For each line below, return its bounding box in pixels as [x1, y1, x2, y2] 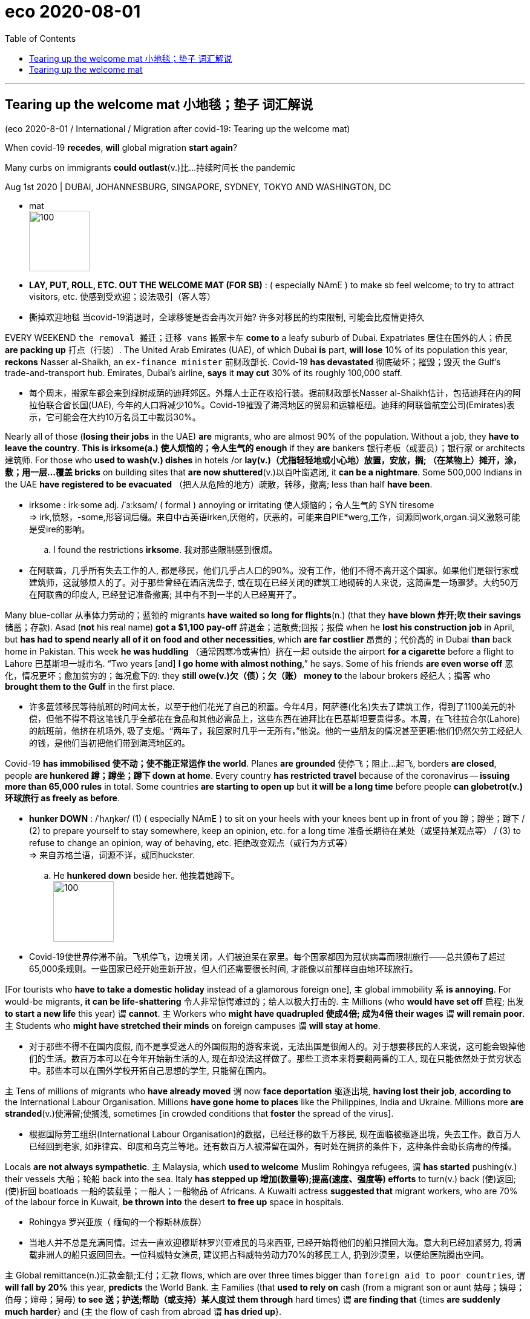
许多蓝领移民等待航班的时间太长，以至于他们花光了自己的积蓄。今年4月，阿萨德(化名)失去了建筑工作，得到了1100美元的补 [29, 701, 516, 712]
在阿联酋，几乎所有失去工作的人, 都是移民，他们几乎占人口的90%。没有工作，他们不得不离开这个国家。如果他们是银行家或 [29, 564, 519, 575]
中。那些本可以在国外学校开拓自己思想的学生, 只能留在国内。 [29, 1065, 271, 1076]
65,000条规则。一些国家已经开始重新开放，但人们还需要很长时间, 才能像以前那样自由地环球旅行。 [29, 963, 418, 974]
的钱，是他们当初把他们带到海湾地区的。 [29, 737, 190, 748]
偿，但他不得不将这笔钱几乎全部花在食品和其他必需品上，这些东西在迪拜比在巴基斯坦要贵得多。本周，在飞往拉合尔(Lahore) [29, 713, 520, 724]
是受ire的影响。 [29, 523, 90, 534]
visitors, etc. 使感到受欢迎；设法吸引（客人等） [29, 291, 216, 302]
